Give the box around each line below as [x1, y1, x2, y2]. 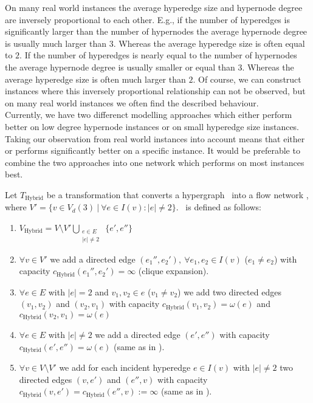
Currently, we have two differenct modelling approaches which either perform [5, 108, 292, 121]
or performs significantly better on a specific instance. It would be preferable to [5, 144, 300, 157]
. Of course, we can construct [193, 72, 301, 85]
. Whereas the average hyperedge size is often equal [113, 36, 305, 49]
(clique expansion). [138, 264, 209, 277]
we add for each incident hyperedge [59, 361, 191, 374]
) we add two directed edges [177, 285, 281, 298]
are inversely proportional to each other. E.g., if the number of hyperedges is [5, 13, 290, 26]
